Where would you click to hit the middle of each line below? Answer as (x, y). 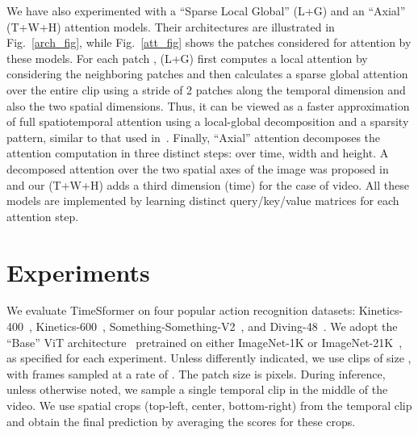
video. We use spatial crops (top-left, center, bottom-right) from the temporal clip (209, 405)
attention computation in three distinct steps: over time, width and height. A (198, 153)
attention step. (43, 216)
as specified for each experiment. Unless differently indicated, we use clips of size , (209, 358)
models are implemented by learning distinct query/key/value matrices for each (203, 201)
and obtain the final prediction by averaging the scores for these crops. (181, 421)
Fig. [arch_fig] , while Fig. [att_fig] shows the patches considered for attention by (209, 42)
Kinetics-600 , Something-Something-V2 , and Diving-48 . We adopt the (217, 326)
